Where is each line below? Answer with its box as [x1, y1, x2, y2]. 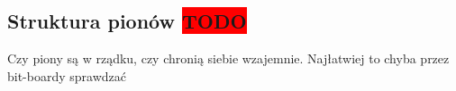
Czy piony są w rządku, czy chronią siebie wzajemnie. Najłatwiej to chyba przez [7, 49, 450, 68]
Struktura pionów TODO [7, 7, 247, 35]
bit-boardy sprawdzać [7, 66, 127, 85]
